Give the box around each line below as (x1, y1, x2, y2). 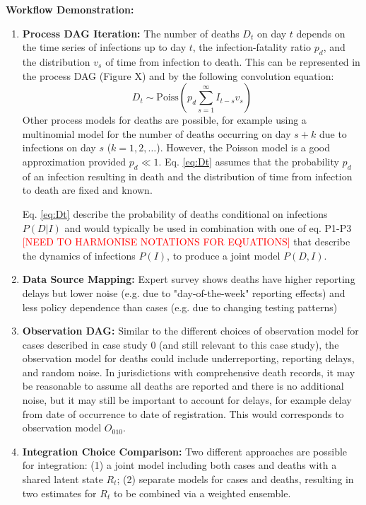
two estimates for (22, 485, 97, 500)
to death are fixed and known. (22, 182, 153, 197)
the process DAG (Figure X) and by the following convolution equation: (22, 68, 334, 83)
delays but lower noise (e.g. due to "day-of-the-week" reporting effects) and (22, 285, 346, 300)
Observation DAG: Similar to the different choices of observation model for (22, 323, 359, 338)
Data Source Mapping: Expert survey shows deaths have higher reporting (22, 272, 355, 286)
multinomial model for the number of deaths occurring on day (22, 126, 291, 141)
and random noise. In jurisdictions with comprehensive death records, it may (22, 364, 355, 379)
